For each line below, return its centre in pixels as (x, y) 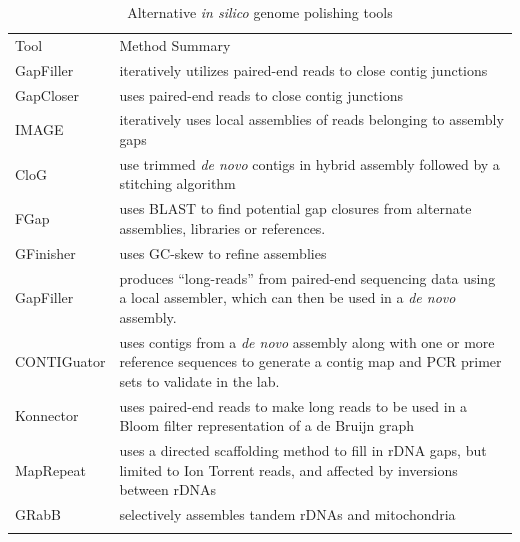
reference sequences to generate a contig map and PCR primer (310, 361)
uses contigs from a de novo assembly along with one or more (307, 341)
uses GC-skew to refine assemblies (223, 252)
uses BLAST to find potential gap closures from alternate (295, 208)
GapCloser (47, 94)
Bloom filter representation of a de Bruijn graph (267, 425)
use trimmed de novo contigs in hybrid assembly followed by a (309, 163)
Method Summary (175, 44)
